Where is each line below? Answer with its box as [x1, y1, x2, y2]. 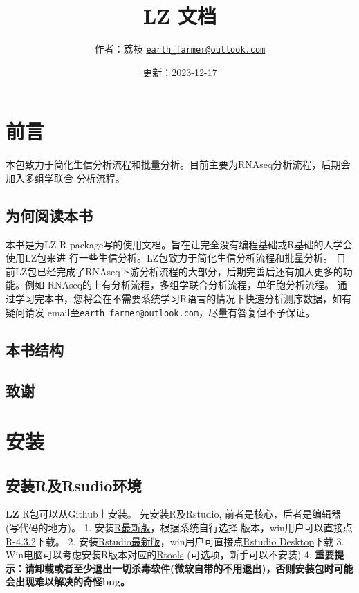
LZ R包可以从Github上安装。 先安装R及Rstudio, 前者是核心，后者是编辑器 [6, 507, 342, 521]
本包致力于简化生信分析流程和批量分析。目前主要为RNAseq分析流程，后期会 [6, 157, 351, 172]
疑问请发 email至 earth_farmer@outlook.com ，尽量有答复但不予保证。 [6, 304, 315, 319]
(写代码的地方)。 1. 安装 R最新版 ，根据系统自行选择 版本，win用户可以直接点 [6, 520, 353, 535]
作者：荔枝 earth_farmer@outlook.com [94, 42, 266, 56]
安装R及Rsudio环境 [6, 474, 142, 495]
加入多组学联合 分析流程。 [6, 170, 125, 185]
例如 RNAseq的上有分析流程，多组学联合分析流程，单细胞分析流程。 [24, 277, 335, 292]
